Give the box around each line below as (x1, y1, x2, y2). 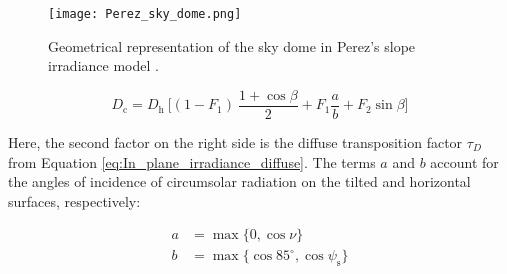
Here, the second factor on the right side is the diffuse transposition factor (8, 131, 463, 152)
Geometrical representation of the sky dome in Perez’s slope (48, 35, 416, 56)
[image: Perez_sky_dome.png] (48, 7, 242, 21)
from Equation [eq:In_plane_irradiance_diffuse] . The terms (8, 151, 376, 172)
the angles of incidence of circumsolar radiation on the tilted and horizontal (8, 171, 471, 192)
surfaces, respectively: (8, 190, 141, 211)
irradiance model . (48, 55, 159, 76)
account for (430, 151, 499, 172)
